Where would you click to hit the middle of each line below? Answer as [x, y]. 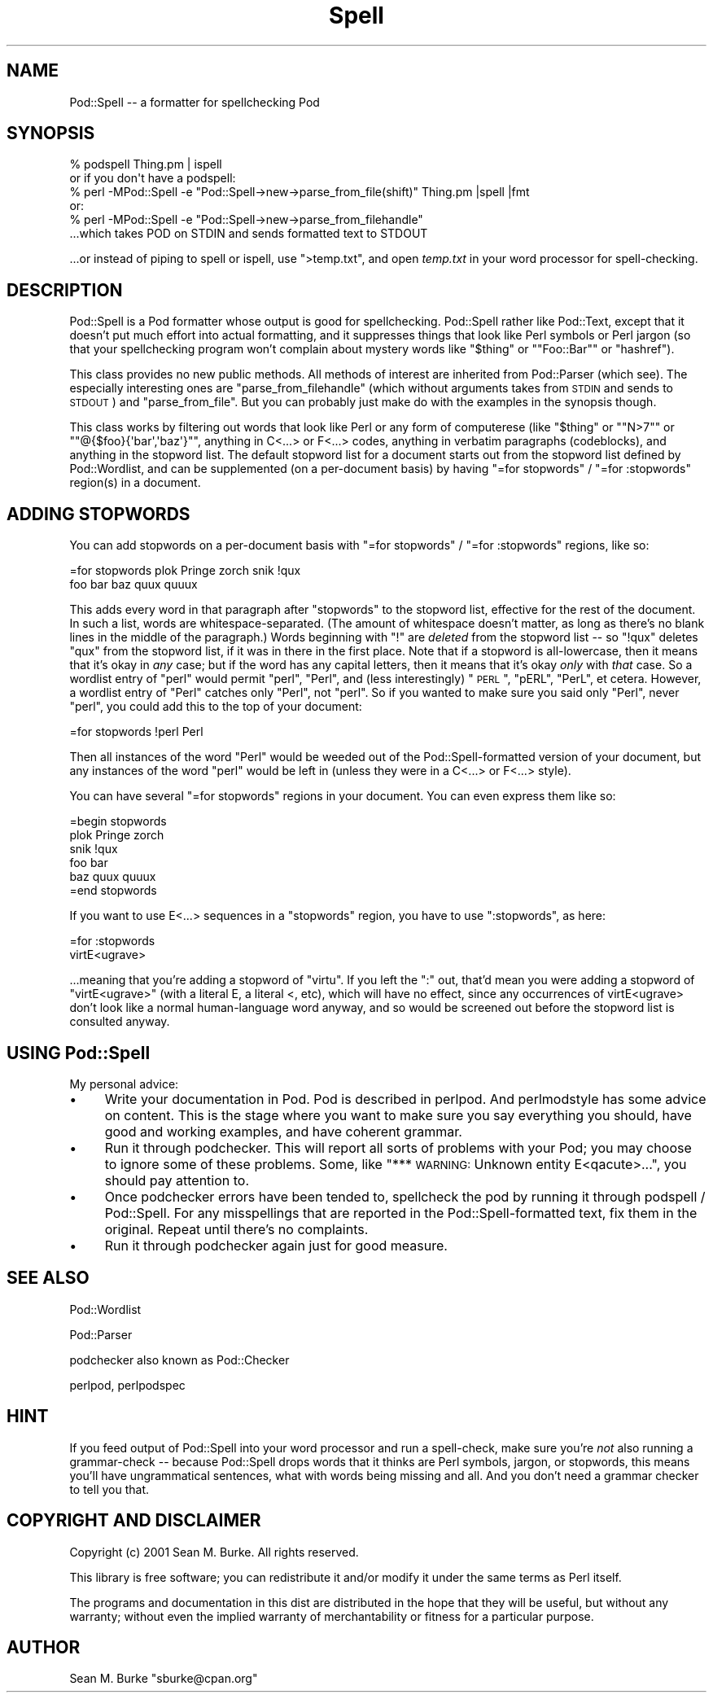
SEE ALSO [48, 1278]
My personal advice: [124, 1084]
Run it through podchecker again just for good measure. [276, 1245]
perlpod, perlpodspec [127, 1385]
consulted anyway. [120, 1022]
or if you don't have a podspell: [153, 178]
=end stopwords [113, 891]
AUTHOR [44, 1647]
